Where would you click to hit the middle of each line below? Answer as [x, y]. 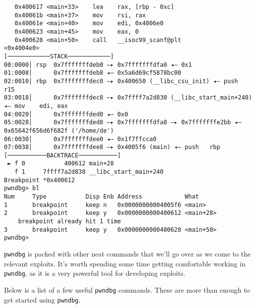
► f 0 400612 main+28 [61, 164]
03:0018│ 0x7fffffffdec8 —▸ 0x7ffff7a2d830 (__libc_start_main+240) [128, 98]
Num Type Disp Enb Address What [102, 197]
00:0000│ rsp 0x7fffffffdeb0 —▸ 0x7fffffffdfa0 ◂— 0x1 [98, 65]
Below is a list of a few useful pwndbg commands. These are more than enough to [127, 289]
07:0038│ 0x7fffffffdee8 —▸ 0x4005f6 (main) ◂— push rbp [112, 147]
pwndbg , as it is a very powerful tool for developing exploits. [95, 273]
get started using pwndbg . [42, 299]
